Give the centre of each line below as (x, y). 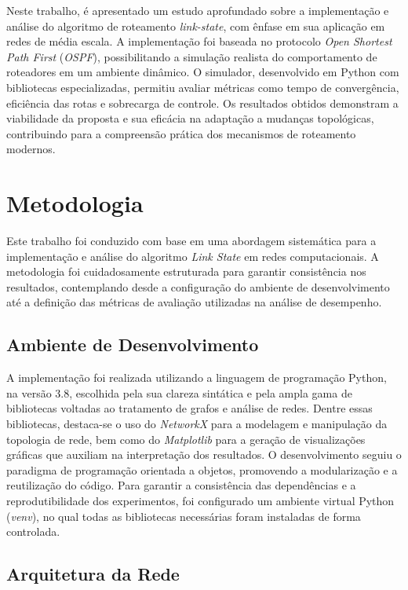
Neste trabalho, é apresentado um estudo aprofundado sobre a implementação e (198, 10)
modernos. (31, 149)
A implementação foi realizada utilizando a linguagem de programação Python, (197, 377)
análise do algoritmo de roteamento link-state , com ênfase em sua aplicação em (196, 26)
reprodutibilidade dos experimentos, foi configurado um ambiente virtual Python (200, 500)
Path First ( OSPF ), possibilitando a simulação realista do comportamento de (192, 56)
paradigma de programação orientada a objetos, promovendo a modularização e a (202, 469)
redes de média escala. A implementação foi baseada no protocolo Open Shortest (199, 41)
